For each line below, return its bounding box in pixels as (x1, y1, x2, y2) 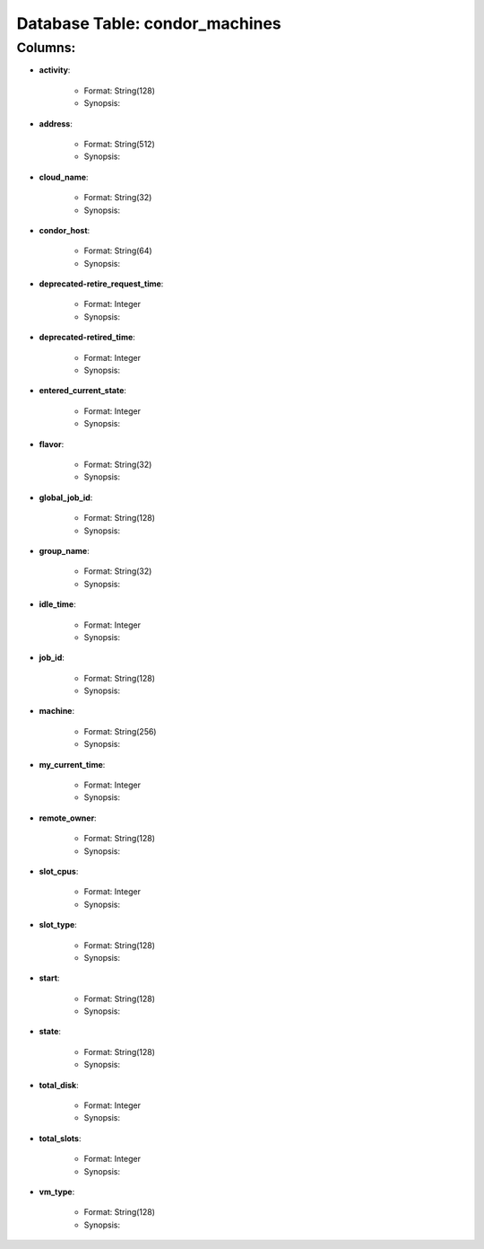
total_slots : (39, 1132, 82, 1144)
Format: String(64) (83, 245, 152, 256)
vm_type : (39, 1186, 75, 1197)
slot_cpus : (39, 866, 79, 876)
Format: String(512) (83, 138, 156, 149)
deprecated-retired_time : (39, 332, 136, 343)
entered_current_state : (39, 385, 127, 396)
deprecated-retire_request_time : (39, 278, 164, 289)
